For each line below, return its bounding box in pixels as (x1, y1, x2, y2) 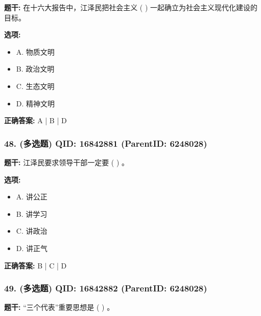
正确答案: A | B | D (4, 115, 67, 126)
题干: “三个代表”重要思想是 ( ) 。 (4, 302, 114, 312)
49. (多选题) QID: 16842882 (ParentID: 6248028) (4, 282, 207, 295)
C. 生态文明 (16, 80, 55, 91)
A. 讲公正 (16, 191, 48, 202)
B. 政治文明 (16, 63, 55, 74)
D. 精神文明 (16, 98, 55, 108)
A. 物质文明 (16, 46, 55, 57)
